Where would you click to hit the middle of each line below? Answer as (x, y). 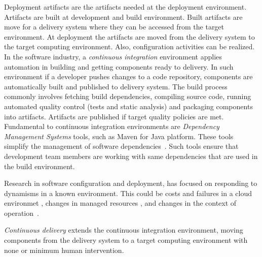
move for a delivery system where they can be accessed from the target (114, 27)
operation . (22, 213)
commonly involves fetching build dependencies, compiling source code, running (128, 96)
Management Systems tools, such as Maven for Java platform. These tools (119, 136)
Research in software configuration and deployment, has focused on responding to (131, 183)
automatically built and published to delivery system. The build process (116, 86)
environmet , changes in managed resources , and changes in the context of (120, 203)
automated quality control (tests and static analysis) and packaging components (128, 106)
